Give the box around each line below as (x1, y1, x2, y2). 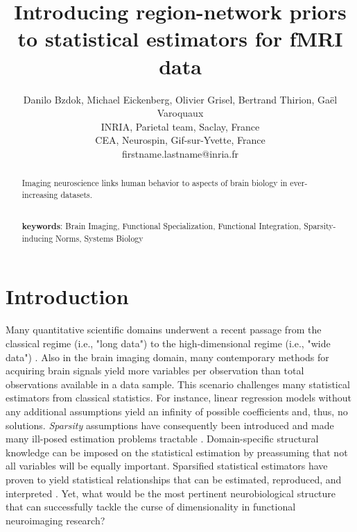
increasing (21, 188, 58, 200)
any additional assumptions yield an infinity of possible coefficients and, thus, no (6, 404, 348, 418)
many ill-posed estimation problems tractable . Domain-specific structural (6, 431, 319, 446)
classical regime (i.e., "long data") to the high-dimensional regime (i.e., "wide (6, 335, 331, 350)
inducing (21, 232, 53, 244)
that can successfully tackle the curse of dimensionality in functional (6, 499, 296, 514)
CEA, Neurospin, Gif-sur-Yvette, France (95, 133, 265, 147)
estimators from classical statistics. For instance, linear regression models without (6, 390, 352, 405)
